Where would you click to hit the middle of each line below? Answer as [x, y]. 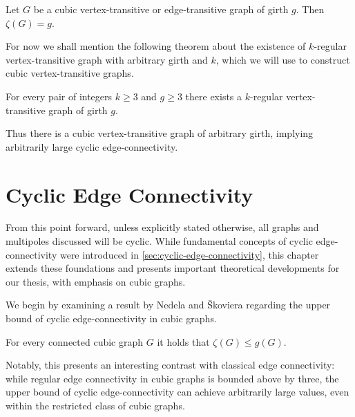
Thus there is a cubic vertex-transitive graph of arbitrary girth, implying [160, 133]
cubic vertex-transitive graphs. [70, 73]
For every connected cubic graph [75, 341]
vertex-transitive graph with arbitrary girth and [107, 59]
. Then [310, 9]
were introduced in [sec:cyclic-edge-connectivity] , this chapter [189, 254]
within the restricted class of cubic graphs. [95, 405]
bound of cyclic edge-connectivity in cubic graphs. [111, 318]
